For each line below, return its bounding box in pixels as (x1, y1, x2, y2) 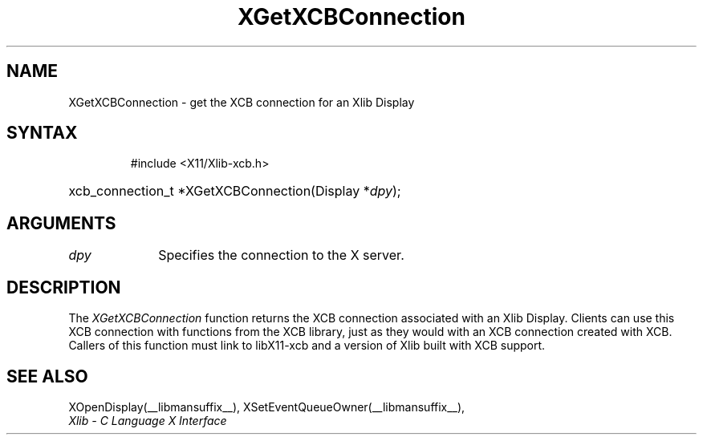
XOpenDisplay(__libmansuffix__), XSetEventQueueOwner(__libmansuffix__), (68, 399, 465, 414)
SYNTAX (6, 123, 78, 144)
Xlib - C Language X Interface (68, 413, 227, 427)
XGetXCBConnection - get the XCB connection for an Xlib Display (68, 95, 415, 109)
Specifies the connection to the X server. (158, 247, 404, 264)
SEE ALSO (6, 366, 88, 386)
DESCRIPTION (6, 277, 121, 297)
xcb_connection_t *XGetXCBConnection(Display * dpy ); (68, 183, 401, 200)
